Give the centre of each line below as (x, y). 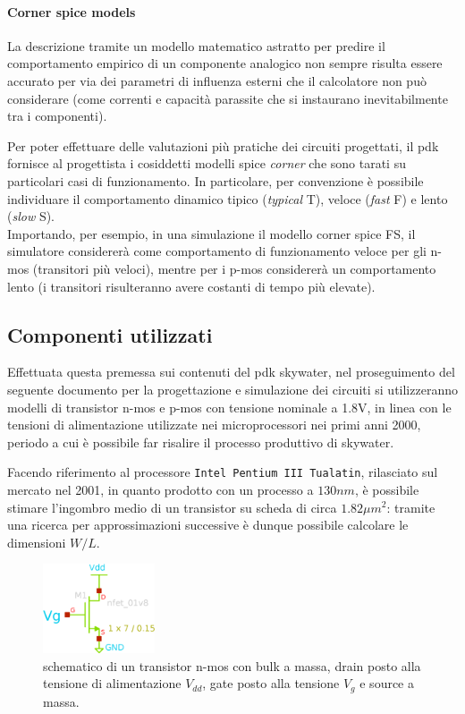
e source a (387, 683)
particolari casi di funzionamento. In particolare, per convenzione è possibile (216, 180)
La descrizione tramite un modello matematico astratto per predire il (196, 45)
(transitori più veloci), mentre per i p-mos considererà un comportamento (234, 268)
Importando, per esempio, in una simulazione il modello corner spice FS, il (211, 233)
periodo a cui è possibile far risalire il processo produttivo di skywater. (201, 442)
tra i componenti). (57, 116)
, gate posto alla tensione (271, 683)
